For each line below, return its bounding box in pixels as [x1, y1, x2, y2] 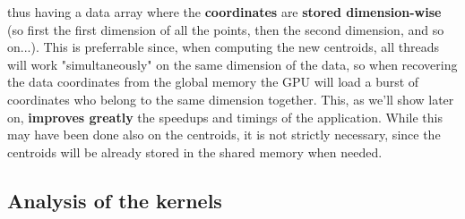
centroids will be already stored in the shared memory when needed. [7, 142, 383, 161]
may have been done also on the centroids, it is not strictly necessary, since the [7, 125, 441, 144]
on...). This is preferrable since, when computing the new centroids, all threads [7, 38, 440, 56]
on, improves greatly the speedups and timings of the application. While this [7, 107, 443, 126]
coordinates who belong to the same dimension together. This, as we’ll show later [7, 89, 454, 108]
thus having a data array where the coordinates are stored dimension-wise [7, 3, 442, 21]
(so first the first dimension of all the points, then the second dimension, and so [7, 20, 444, 38]
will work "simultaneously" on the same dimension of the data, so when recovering [7, 55, 458, 73]
